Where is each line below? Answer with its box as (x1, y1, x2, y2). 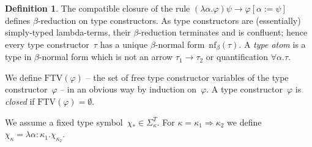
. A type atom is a (239, 37, 306, 50)
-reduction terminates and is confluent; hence (138, 26, 308, 39)
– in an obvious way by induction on (60, 83, 197, 96)
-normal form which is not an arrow (39, 50, 173, 63)
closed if (5, 95, 35, 108)
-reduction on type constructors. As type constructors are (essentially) (37, 13, 301, 26)
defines (5, 13, 31, 26)
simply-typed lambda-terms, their (5, 26, 131, 39)
